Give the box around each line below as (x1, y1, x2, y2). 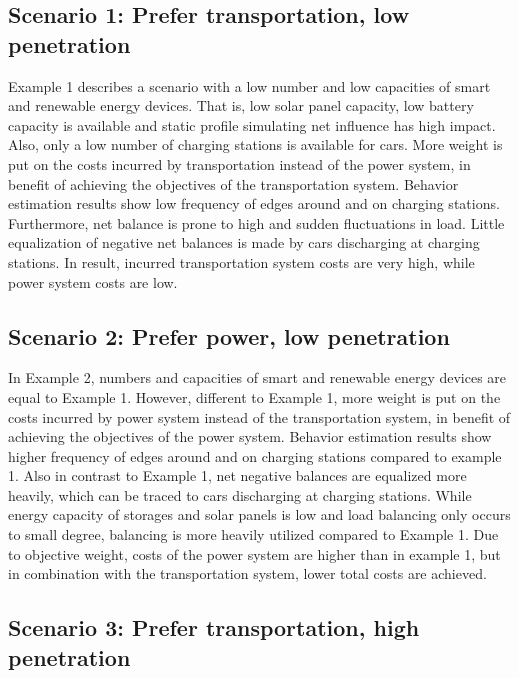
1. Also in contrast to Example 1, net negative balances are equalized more (8, 465, 467, 486)
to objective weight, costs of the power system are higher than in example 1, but (8, 543, 501, 564)
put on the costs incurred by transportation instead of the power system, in (8, 153, 471, 174)
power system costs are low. (8, 271, 178, 292)
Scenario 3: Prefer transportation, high (8, 612, 420, 643)
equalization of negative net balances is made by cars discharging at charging (8, 232, 480, 253)
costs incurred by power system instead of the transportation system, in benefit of (8, 406, 511, 427)
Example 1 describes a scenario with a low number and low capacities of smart (8, 75, 491, 96)
